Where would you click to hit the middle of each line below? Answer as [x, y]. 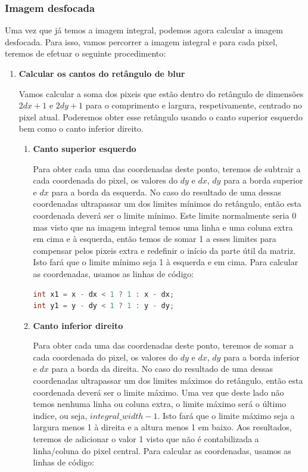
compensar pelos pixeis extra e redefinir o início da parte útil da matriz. [164, 250]
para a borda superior [263, 180]
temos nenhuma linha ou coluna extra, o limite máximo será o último [160, 404]
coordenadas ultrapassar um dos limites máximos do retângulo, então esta [168, 381]
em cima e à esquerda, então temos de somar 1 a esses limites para [155, 239]
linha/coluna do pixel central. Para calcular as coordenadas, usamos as [162, 450]
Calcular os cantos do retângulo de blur [102, 73]
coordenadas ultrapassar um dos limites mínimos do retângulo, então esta [167, 204]
